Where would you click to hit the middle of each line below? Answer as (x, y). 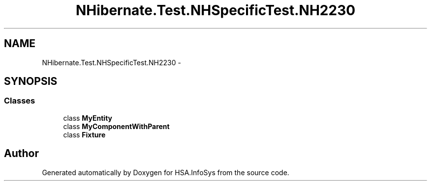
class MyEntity (88, 118)
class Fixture (84, 134)
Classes (20, 101)
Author (21, 154)
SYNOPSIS (31, 81)
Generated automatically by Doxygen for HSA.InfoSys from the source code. (166, 172)
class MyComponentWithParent (116, 126)
